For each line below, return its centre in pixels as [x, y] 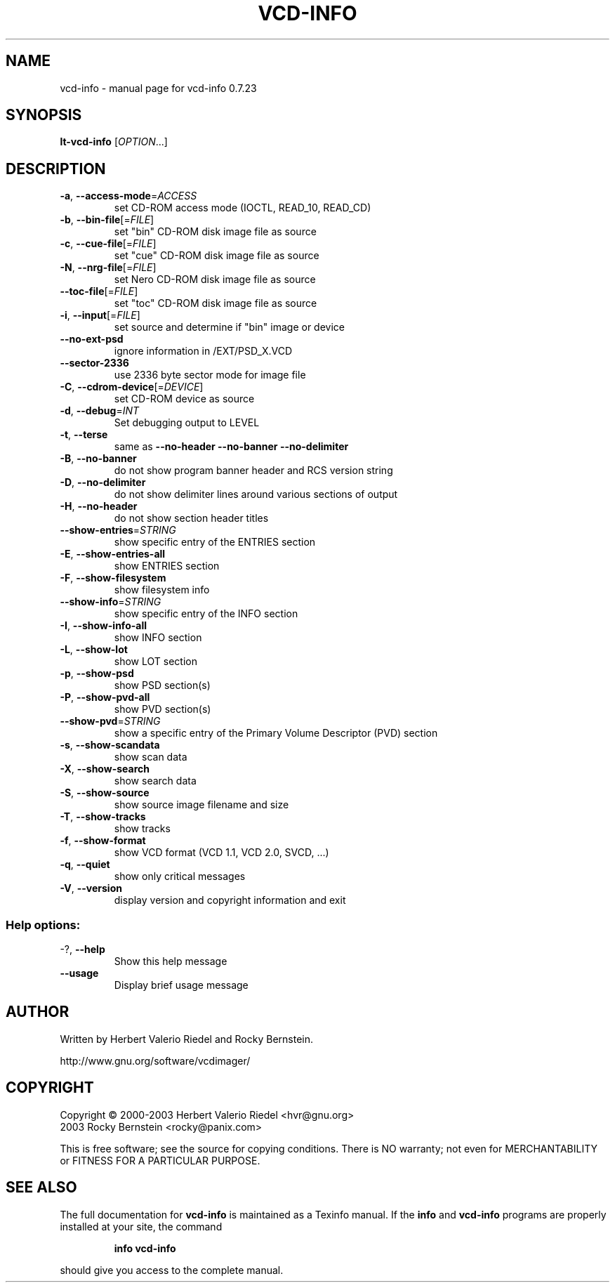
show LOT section [156, 662]
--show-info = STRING [111, 602]
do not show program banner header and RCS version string [253, 471]
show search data [155, 781]
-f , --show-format [103, 841]
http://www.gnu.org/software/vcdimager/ [155, 1060]
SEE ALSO [41, 1188]
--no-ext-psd [92, 339]
